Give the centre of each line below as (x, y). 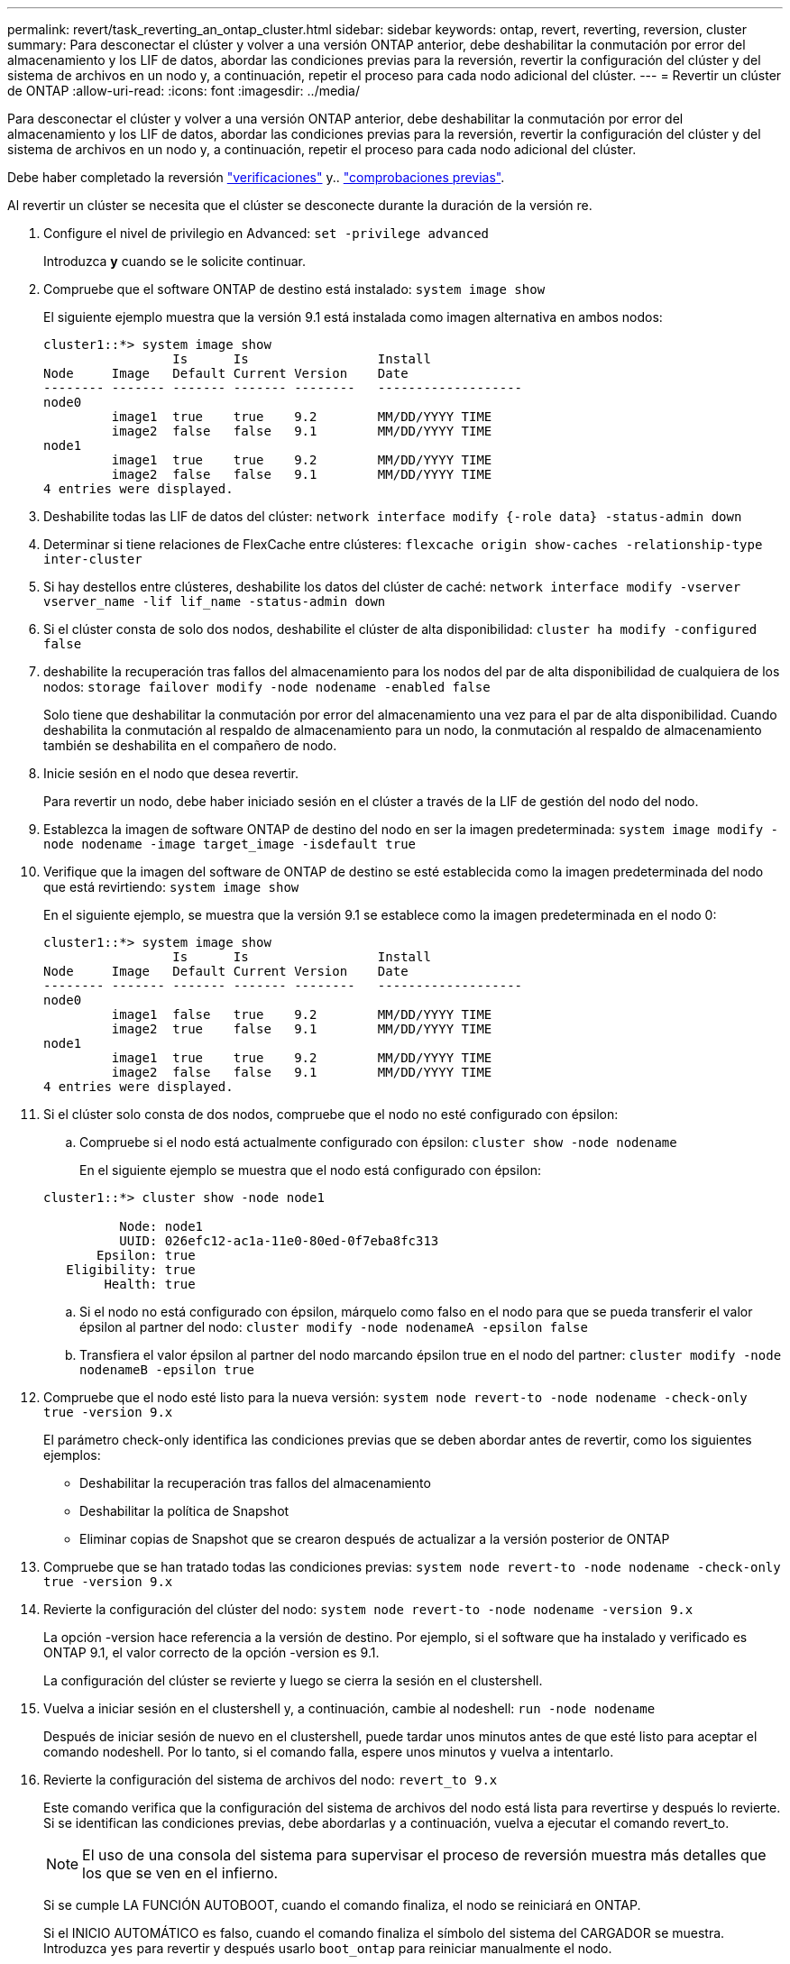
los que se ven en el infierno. (180, 1873)
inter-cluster (93, 559)
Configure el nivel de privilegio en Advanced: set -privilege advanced (266, 233)
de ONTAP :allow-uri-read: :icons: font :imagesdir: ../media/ (184, 91)
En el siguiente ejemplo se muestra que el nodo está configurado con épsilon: (310, 1170)
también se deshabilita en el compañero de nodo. (190, 745)
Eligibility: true (131, 1270)
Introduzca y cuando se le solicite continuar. (175, 261)
